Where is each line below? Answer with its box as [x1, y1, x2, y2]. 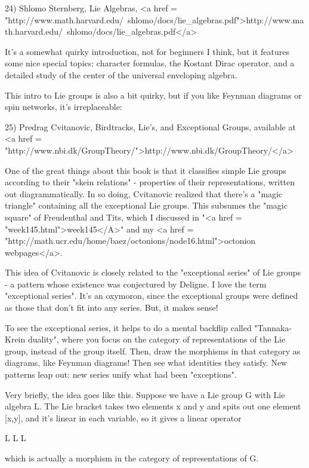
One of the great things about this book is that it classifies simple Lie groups [5, 164, 286, 176]
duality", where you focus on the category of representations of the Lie [27, 333, 286, 345]
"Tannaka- [254, 321, 292, 334]
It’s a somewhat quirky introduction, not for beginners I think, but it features [5, 45, 289, 57]
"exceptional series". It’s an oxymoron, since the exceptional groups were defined [5, 289, 298, 302]
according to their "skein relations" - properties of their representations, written [5, 176, 295, 188]
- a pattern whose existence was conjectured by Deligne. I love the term [5, 277, 267, 290]
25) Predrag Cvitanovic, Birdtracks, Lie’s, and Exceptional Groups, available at [5, 120, 296, 133]
